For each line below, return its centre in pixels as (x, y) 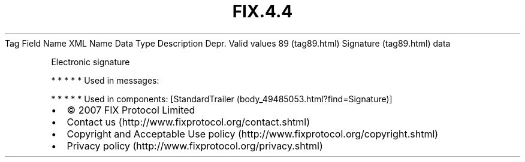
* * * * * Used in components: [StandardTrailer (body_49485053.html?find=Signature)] (222, 99)
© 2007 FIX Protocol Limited (131, 110)
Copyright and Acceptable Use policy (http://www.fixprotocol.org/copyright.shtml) (253, 134)
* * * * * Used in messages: (105, 80)
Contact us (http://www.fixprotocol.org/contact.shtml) (188, 122)
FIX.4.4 (262, 11)
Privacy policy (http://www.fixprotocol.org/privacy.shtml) (195, 146)
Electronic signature (90, 62)
